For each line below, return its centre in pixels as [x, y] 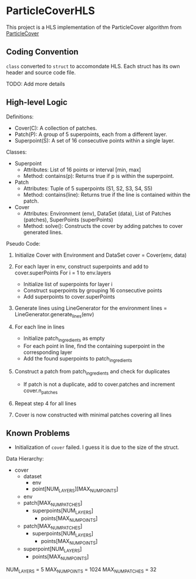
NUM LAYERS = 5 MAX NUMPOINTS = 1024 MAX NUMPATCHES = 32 [81, 570]
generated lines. [43, 232]
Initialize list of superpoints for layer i [68, 284]
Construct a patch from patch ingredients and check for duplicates [92, 372]
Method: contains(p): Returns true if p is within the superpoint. [99, 176]
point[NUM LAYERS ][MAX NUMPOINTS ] [75, 490]
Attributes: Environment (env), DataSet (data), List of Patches [97, 213]
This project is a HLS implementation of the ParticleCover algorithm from [94, 27]
